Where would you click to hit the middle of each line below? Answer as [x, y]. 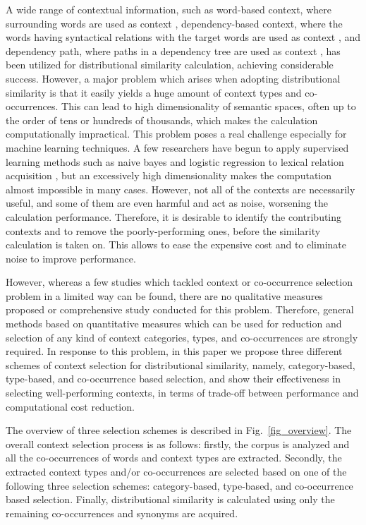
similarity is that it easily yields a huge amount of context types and [154, 92]
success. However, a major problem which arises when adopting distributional [173, 78]
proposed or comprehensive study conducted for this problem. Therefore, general [180, 309]
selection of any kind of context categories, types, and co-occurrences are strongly [182, 337]
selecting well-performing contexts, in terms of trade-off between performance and [182, 393]
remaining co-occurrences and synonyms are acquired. [122, 513]
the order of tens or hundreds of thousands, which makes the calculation [162, 120]
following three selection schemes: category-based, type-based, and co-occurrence [179, 485]
